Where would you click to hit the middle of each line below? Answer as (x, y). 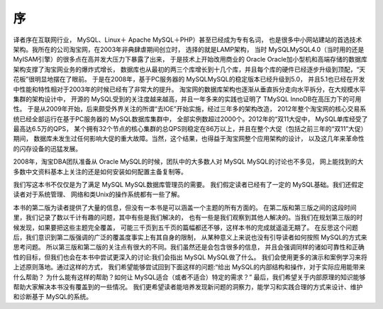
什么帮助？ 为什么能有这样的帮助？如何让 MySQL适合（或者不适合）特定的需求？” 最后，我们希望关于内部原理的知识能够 (189, 277)
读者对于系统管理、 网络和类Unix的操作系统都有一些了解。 (98, 194)
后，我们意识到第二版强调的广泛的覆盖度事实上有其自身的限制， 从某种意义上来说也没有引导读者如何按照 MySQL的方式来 (190, 237)
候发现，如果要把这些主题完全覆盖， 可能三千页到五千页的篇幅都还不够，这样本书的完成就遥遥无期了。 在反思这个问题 (185, 227)
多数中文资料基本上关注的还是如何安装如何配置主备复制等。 (100, 172)
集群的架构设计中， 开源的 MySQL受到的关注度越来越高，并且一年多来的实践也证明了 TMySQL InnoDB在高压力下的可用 (187, 99)
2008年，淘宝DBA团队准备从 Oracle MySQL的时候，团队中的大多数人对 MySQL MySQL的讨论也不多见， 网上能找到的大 (188, 162)
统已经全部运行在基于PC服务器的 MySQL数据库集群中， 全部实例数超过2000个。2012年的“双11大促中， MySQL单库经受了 (190, 119)
